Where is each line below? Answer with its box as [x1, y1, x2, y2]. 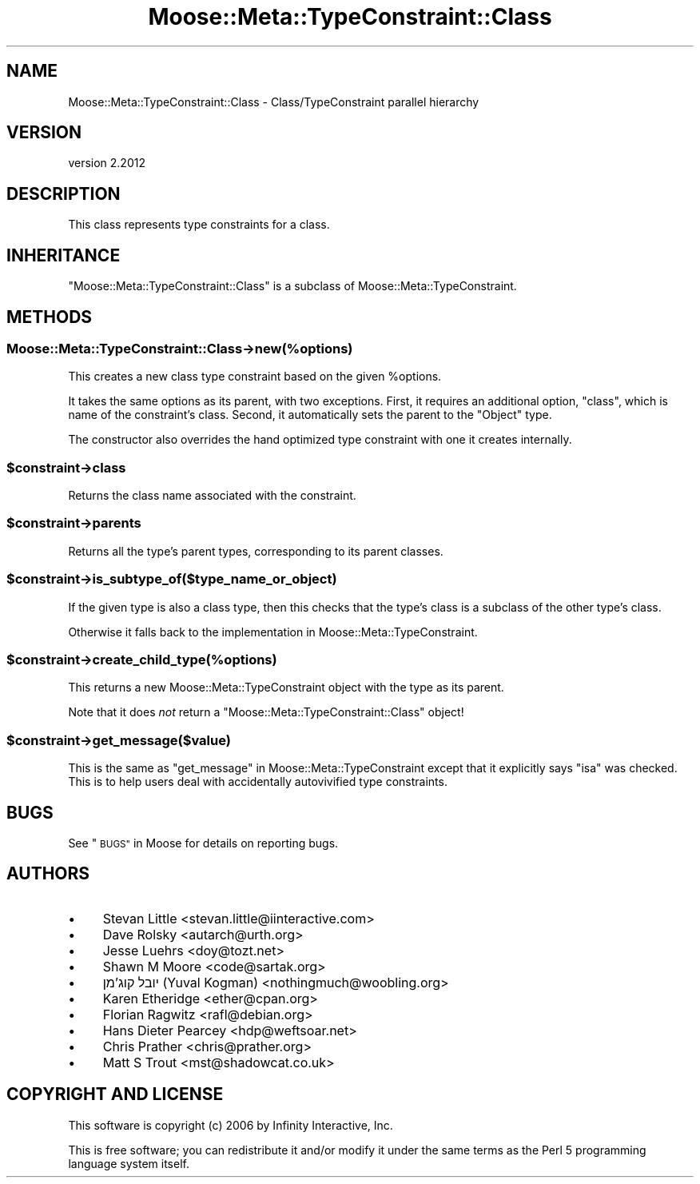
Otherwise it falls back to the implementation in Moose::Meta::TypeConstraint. [68, 624, 478, 639]
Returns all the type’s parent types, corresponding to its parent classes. [68, 544, 443, 558]
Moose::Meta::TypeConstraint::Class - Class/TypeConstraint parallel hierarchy [68, 94, 479, 109]
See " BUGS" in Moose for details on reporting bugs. [68, 835, 339, 850]
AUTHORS [6, 863, 90, 884]
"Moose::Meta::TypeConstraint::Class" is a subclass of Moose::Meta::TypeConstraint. [68, 279, 517, 293]
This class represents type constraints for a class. [68, 217, 330, 232]
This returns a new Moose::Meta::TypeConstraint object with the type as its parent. [68, 680, 504, 695]
